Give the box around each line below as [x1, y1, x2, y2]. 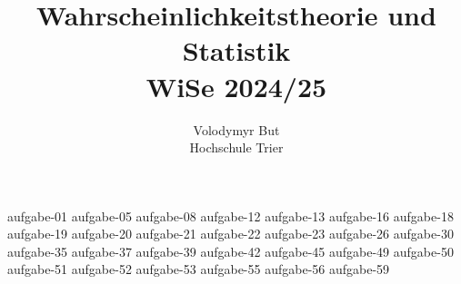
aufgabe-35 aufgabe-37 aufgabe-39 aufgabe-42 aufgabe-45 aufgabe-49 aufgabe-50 [7, 241, 454, 260]
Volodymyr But [193, 120, 280, 139]
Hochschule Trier [189, 138, 284, 157]
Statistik [182, 32, 291, 69]
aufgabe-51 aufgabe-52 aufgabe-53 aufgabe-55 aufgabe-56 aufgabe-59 [7, 260, 390, 279]
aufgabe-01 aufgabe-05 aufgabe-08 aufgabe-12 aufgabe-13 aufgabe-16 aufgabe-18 [7, 206, 454, 225]
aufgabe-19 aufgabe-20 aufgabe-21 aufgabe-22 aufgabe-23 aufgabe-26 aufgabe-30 [7, 224, 454, 243]
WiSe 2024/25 [145, 67, 327, 104]
